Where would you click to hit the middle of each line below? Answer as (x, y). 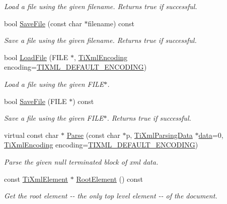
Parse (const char (93, 135)
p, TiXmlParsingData (159, 135)
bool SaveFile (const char (43, 23)
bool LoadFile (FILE (36, 57)
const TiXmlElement (36, 178)
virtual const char (31, 135)
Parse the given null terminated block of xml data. (81, 161)
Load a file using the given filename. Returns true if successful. (101, 6)
